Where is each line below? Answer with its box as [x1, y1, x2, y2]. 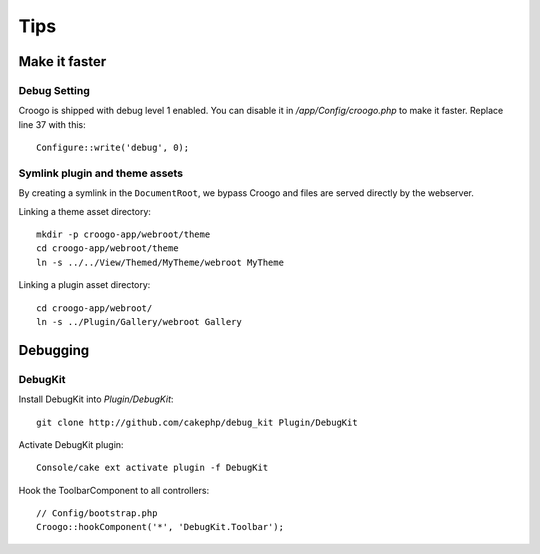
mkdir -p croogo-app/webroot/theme [36, 229, 211, 240]
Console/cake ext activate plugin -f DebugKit [36, 462, 269, 474]
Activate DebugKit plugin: [18, 438, 124, 450]
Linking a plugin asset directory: [18, 279, 151, 291]
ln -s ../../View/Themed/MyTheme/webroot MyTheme [36, 256, 285, 268]
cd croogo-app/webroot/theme [36, 243, 179, 254]
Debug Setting [18, 83, 90, 97]
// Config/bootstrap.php [36, 508, 158, 519]
